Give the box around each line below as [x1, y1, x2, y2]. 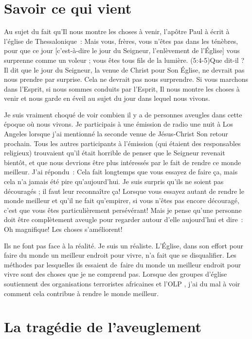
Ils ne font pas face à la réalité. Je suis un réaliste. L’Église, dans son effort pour [4, 240, 244, 250]
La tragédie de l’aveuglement [4, 317, 201, 337]
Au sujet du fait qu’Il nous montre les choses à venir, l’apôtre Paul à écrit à [4, 26, 230, 37]
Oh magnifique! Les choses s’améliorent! [4, 224, 123, 234]
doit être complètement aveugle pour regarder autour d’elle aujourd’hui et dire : [4, 214, 243, 225]
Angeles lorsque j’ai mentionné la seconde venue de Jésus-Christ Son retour [4, 129, 228, 139]
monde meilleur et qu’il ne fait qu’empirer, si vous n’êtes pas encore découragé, [4, 195, 239, 206]
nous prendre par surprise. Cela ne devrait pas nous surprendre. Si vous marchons [4, 74, 248, 84]
